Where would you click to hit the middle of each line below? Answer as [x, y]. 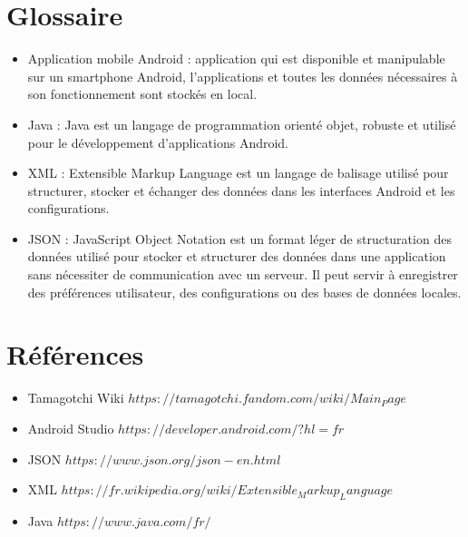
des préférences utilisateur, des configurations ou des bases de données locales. [244, 292]
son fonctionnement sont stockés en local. [142, 94]
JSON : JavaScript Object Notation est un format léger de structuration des [239, 238]
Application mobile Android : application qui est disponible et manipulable [236, 59]
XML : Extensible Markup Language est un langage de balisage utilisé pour [238, 173]
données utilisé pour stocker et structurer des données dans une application [237, 256]
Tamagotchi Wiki [76, 398]
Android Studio [71, 428]
